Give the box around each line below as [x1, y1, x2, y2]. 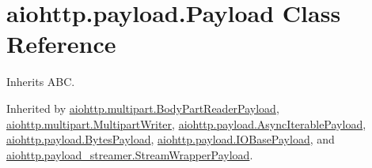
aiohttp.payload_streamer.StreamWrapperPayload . [6, 146, 253, 162]
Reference [6, 28, 116, 60]
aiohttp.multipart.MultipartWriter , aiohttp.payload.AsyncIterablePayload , [6, 115, 366, 132]
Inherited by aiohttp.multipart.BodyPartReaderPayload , [6, 99, 279, 116]
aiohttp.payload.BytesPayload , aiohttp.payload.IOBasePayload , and [6, 131, 335, 147]
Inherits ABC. [6, 73, 75, 90]
